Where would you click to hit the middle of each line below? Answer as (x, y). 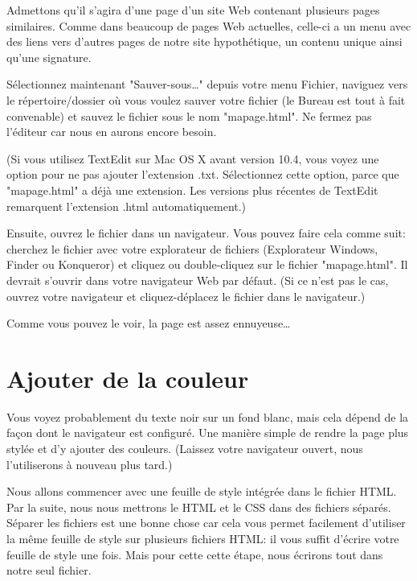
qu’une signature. (49, 57)
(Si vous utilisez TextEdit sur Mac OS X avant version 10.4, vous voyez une (193, 158)
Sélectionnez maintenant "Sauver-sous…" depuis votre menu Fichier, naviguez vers (207, 84)
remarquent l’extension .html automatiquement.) (127, 206)
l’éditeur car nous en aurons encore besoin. (112, 132)
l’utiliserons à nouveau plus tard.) (90, 464)
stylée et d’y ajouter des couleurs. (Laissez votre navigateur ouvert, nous (185, 448)
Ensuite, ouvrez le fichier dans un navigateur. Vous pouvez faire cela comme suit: (206, 233)
